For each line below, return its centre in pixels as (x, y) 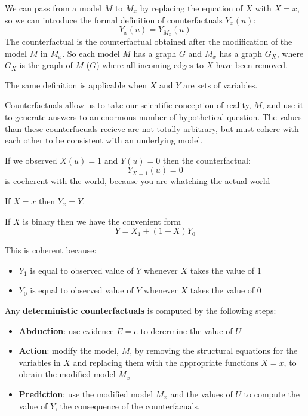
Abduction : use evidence (66, 330)
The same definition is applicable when (76, 85)
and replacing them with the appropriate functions (166, 362)
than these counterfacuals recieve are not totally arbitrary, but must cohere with (152, 128)
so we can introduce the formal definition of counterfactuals (114, 19)
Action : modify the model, (69, 351)
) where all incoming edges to (150, 65)
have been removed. (252, 65)
